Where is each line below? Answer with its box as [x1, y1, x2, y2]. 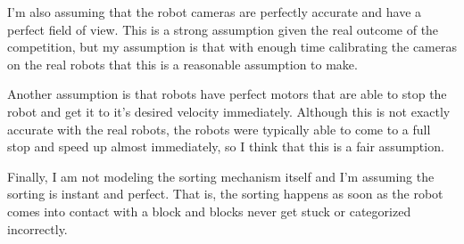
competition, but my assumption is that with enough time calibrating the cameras [7, 37, 457, 56]
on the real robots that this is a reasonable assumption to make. [7, 54, 358, 73]
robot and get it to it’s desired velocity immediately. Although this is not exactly [7, 102, 451, 120]
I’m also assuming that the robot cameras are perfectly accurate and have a [7, 3, 422, 20]
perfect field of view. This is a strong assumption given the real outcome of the [7, 20, 439, 38]
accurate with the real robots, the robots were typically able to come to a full [7, 119, 431, 138]
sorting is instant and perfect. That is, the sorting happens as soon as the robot [7, 184, 443, 203]
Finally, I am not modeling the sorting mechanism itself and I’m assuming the [7, 167, 435, 185]
